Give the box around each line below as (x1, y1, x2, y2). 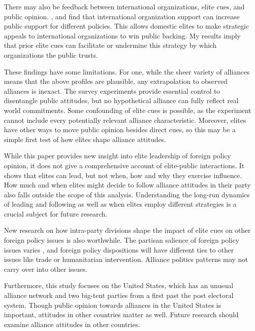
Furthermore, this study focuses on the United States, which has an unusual (4, 280, 233, 291)
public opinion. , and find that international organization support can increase (4, 11, 240, 21)
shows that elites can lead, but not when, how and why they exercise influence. (4, 170, 242, 180)
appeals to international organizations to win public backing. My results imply (4, 30, 241, 40)
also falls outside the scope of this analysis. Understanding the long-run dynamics (4, 189, 250, 199)
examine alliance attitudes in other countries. (4, 319, 140, 329)
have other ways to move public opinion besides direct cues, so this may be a (4, 124, 236, 135)
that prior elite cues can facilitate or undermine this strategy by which (4, 40, 217, 50)
